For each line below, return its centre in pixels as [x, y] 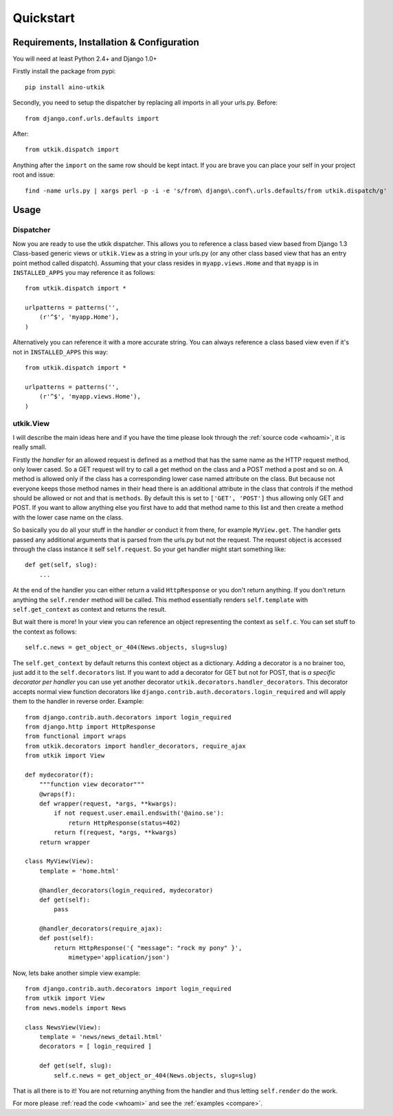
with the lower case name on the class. [68, 517]
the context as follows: [45, 632]
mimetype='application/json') [119, 958]
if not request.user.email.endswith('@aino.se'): [139, 813]
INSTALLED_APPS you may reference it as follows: [84, 272]
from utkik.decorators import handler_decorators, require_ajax [136, 746]
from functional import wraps [76, 736]
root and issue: [34, 175]
